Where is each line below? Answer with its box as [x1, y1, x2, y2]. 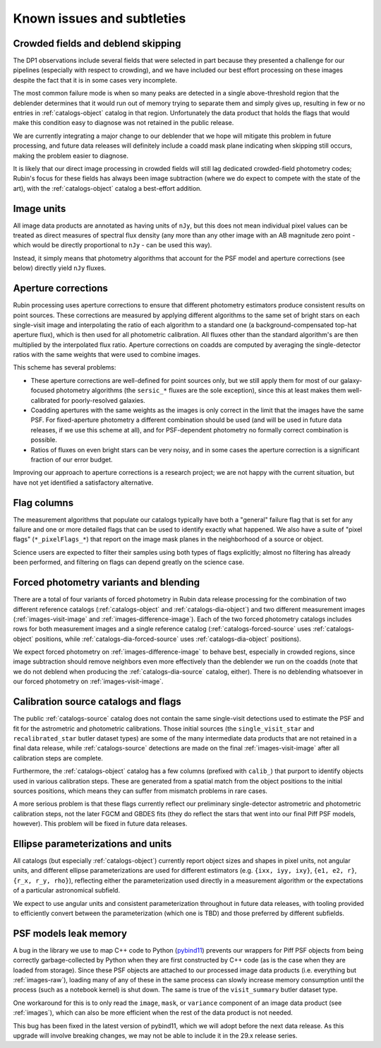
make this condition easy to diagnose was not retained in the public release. [13, 119, 234, 127]
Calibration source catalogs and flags [13, 696, 181, 708]
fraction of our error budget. [30, 455, 113, 464]
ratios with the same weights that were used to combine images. [13, 351, 200, 359]
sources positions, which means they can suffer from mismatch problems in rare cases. [13, 787, 268, 795]
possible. [30, 435, 58, 444]
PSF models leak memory [13, 927, 127, 939]
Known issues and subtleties [13, 11, 186, 26]
